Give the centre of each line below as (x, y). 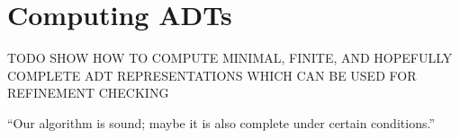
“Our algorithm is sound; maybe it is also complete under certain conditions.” (221, 122)
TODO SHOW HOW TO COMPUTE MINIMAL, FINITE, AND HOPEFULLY (230, 58)
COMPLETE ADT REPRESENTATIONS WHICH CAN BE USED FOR (212, 75)
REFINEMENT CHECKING (88, 93)
